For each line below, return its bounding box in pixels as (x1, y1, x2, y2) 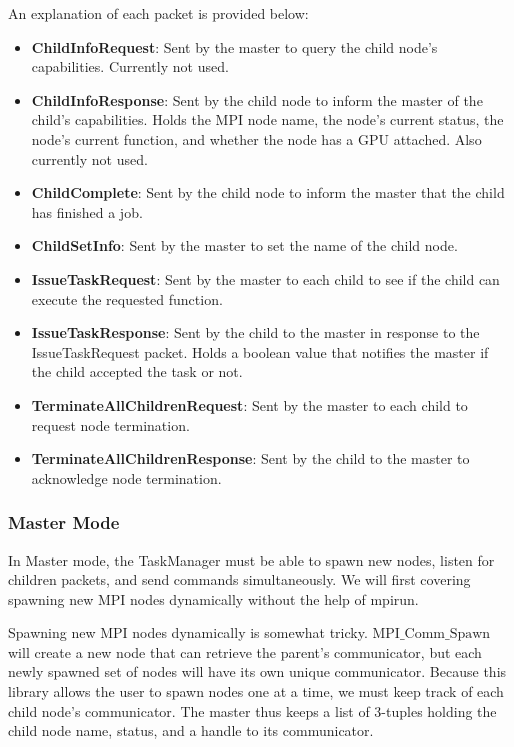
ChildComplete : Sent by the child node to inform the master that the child (31, 182, 505, 203)
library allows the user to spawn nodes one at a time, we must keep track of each (8, 681, 504, 702)
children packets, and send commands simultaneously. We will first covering (8, 569, 471, 590)
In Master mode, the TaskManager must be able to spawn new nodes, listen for (8, 549, 495, 570)
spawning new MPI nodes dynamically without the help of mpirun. (8, 588, 419, 609)
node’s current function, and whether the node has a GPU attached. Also (31, 128, 482, 149)
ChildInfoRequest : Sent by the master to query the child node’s (31, 36, 438, 57)
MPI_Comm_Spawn (372, 627, 491, 642)
